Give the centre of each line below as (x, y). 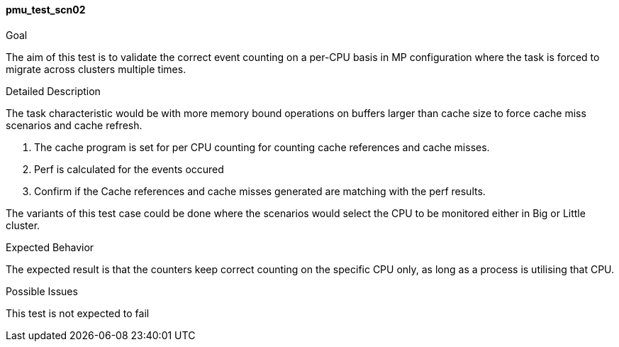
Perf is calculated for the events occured (129, 169)
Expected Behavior (50, 247)
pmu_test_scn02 (46, 10)
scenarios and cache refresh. (74, 125)
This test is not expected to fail (78, 313)
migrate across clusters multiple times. (96, 69)
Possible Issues (42, 291)
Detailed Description (53, 91)
